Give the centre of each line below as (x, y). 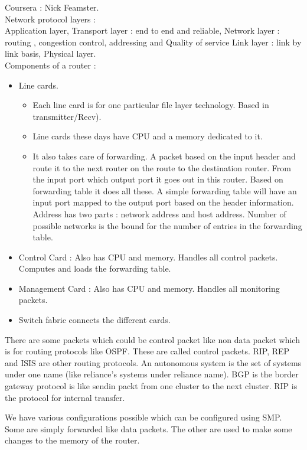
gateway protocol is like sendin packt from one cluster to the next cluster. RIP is (151, 386)
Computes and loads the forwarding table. (95, 268)
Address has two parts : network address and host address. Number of (159, 213)
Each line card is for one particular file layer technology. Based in (151, 105)
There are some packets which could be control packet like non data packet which (152, 339)
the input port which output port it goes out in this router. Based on (158, 179)
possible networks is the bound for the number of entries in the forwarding (167, 225)
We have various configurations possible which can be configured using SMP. (143, 417)
